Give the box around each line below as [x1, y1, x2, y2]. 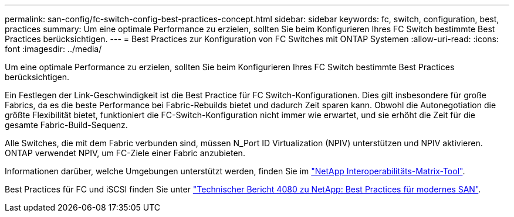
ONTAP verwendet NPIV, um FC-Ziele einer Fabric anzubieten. [5, 148, 245, 158]
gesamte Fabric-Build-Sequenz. [5, 120, 128, 130]
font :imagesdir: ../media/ [5, 44, 102, 54]
